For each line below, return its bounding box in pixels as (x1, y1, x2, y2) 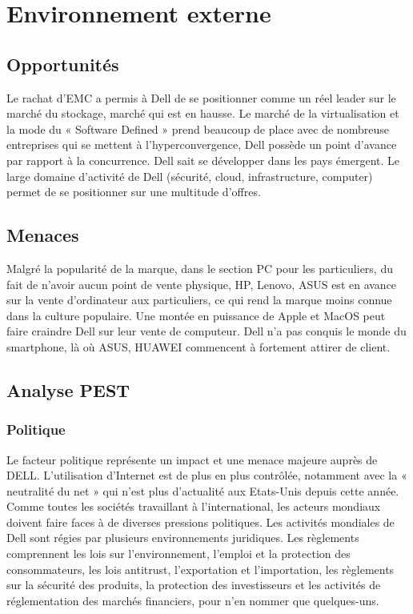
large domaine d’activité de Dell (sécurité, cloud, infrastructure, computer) (6, 167, 373, 184)
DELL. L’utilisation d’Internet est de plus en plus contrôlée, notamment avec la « (6, 467, 407, 484)
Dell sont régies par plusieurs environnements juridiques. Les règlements (6, 529, 359, 546)
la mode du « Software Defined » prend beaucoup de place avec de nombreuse (6, 120, 389, 137)
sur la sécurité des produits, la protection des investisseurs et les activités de (6, 576, 381, 593)
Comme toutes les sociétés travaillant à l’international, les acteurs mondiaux (6, 498, 381, 515)
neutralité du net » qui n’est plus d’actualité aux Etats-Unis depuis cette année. (6, 482, 399, 499)
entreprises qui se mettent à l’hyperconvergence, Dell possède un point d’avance (6, 136, 397, 153)
